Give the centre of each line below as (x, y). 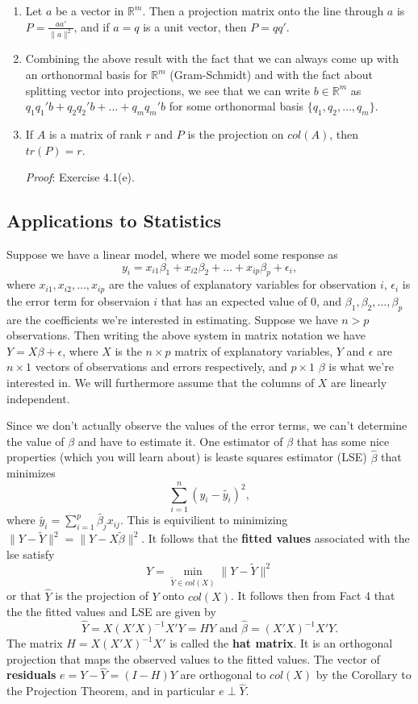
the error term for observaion (78, 300)
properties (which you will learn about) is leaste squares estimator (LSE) (187, 457)
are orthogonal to (223, 675)
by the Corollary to (364, 675)
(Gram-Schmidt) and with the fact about (272, 75)
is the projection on (236, 134)
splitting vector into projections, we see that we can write (168, 90)
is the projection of (102, 596)
